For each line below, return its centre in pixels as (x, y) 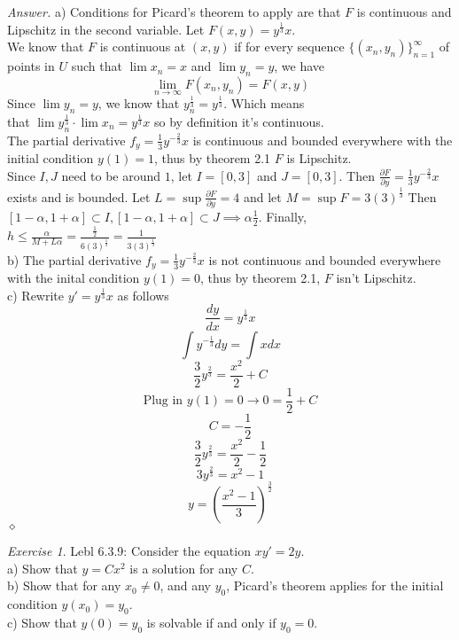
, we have (300, 66)
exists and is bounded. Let (79, 196)
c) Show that (42, 623)
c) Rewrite (35, 295)
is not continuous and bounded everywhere (325, 259)
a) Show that (43, 568)
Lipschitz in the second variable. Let (106, 29)
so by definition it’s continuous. (239, 121)
